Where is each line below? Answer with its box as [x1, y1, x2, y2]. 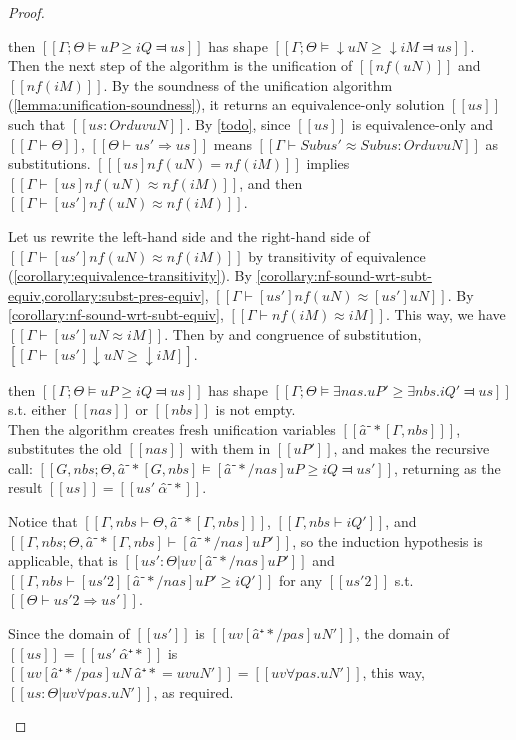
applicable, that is [8, 550, 118, 571]
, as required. [153, 681, 234, 702]
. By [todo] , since [186, 113, 291, 134]
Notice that [8, 511, 78, 532]
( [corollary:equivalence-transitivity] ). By [8, 265, 252, 286]
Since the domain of [8, 623, 130, 644]
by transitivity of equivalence [248, 245, 426, 266]
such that [8, 113, 66, 134]
